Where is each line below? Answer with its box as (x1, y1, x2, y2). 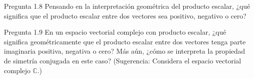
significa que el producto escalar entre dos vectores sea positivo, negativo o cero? (4, 10, 247, 20)
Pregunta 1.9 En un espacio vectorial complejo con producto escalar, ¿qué (4, 27, 226, 37)
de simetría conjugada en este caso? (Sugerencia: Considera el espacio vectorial (4, 55, 241, 65)
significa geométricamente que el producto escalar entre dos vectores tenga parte (4, 36, 246, 46)
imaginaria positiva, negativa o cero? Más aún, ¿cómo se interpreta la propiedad (4, 46, 245, 56)
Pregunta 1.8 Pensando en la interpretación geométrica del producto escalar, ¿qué (4, 1, 250, 11)
